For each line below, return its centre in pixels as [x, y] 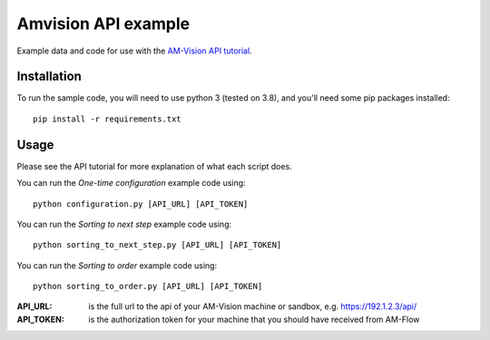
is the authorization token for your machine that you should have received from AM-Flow [254, 319]
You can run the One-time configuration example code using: [131, 183]
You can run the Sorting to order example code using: [117, 265]
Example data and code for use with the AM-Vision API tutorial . [135, 51]
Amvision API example [103, 24]
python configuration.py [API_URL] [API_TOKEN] [141, 204]
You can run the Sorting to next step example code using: [124, 224]
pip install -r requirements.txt [107, 119]
